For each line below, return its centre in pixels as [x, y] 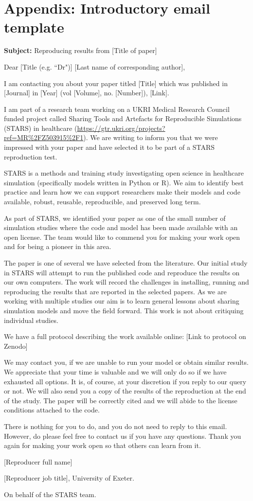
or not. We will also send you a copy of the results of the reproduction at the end [125, 391]
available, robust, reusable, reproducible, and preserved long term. [102, 202]
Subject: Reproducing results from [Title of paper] [81, 50]
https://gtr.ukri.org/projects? [121, 128]
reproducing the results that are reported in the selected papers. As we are [115, 291]
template [34, 27]
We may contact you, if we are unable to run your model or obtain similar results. [126, 362]
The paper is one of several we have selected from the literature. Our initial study [126, 263]
